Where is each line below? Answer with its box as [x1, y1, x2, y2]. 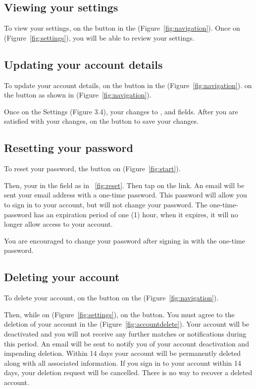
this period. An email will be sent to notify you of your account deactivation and [4, 338, 249, 348]
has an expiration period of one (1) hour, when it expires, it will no [34, 209, 238, 219]
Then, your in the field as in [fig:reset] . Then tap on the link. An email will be [4, 180, 245, 190]
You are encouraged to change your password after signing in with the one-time [4, 235, 245, 245]
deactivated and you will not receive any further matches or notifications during [4, 328, 247, 339]
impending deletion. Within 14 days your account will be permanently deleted [4, 348, 241, 358]
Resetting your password [4, 140, 133, 155]
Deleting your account [4, 269, 120, 285]
